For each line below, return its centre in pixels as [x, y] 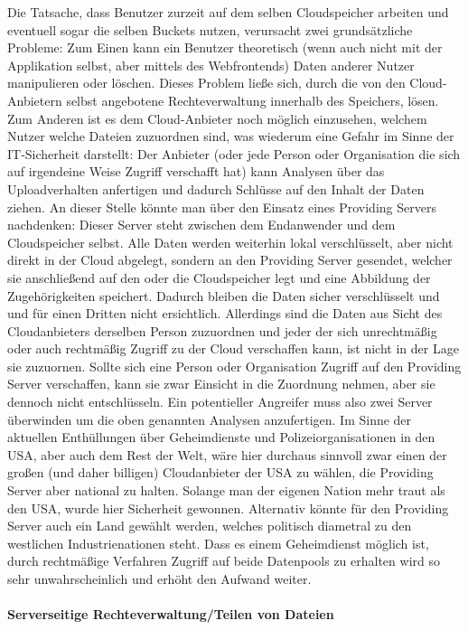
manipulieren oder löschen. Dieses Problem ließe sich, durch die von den [206, 83]
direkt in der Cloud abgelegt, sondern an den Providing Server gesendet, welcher [230, 260]
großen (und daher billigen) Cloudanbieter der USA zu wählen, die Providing [220, 472]
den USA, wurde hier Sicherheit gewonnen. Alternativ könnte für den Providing [228, 508]
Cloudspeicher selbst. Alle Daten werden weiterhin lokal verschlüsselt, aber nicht [230, 242]
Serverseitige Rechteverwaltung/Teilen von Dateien [171, 614]
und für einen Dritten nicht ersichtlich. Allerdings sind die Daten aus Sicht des [225, 313]
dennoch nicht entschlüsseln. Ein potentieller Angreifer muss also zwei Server [220, 402]
